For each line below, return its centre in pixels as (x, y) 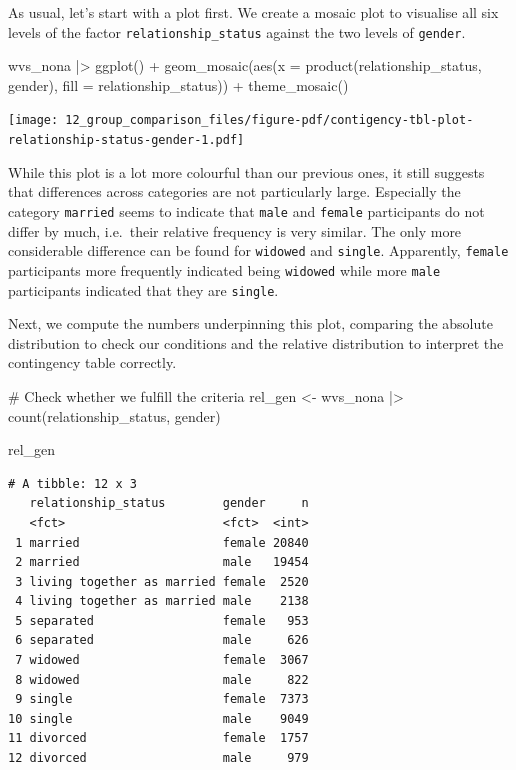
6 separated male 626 (162, 640)
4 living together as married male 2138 (162, 601)
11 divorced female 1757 (158, 738)
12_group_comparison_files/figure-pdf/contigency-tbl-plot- (269, 120)
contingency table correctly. (92, 362)
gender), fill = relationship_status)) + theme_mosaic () (178, 84)
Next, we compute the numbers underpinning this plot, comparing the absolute (250, 323)
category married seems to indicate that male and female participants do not (246, 210)
